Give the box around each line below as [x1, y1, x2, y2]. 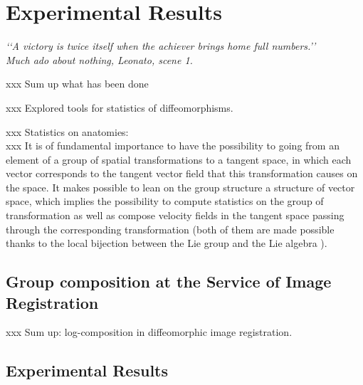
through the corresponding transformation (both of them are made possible [6, 221, 335, 236]
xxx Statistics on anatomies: [6, 124, 129, 139]
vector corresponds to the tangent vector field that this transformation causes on [6, 166, 358, 181]
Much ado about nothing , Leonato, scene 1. [6, 52, 193, 67]
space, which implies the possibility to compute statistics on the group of [6, 194, 324, 209]
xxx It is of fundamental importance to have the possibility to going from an [6, 138, 340, 153]
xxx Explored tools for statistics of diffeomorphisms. [6, 100, 233, 115]
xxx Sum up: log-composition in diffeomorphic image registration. [6, 325, 293, 339]
